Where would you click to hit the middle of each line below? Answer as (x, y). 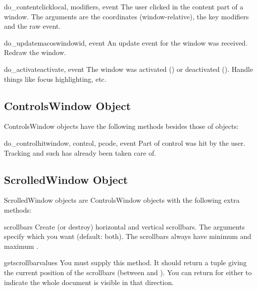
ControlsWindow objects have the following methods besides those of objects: (121, 126)
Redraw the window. (35, 52)
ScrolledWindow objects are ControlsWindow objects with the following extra (122, 200)
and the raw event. (32, 26)
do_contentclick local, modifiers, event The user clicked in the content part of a (124, 6)
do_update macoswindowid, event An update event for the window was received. (126, 42)
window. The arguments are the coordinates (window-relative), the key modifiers (127, 16)
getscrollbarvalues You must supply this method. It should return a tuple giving (125, 262)
